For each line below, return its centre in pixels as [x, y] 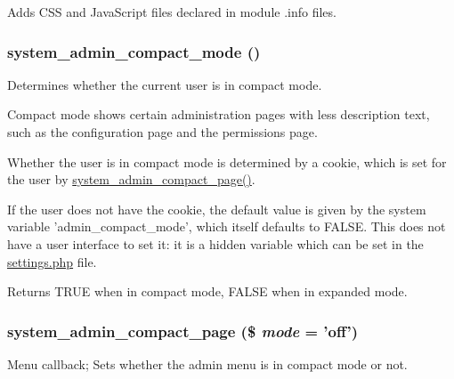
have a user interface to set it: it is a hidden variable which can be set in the [215, 243]
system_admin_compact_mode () [134, 51]
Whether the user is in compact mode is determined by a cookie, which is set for [227, 161]
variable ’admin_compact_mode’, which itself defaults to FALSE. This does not [227, 226]
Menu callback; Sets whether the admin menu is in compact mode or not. [207, 363]
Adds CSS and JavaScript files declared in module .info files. [172, 12]
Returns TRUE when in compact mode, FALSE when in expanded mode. [207, 291]
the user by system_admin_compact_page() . [131, 179]
